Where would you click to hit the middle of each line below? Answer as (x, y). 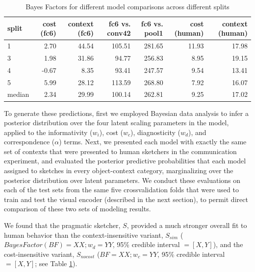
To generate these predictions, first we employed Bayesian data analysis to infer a (126, 113)
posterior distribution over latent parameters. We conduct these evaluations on (122, 180)
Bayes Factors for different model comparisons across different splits (127, 6)
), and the (228, 244)
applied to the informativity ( (48, 132)
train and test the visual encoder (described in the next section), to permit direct (126, 199)
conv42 (119, 33)
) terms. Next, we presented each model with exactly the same (153, 142)
